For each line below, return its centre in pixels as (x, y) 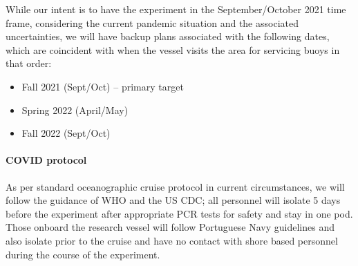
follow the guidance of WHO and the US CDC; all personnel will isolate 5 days (173, 200)
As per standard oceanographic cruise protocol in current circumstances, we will (175, 186)
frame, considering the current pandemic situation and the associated (152, 22)
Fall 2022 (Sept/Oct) (66, 133)
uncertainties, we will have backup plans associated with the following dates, (168, 36)
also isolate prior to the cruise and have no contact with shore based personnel (172, 240)
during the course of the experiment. (83, 254)
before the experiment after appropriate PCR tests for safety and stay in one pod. (179, 213)
